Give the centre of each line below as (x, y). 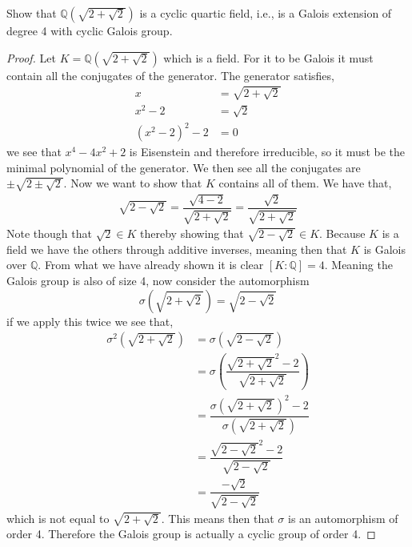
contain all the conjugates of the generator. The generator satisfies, (170, 75)
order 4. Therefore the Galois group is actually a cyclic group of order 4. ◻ (191, 534)
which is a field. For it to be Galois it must (268, 57)
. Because (342, 233)
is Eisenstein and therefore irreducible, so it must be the (267, 152)
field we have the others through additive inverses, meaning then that (177, 249)
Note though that (49, 233)
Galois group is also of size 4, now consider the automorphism (158, 280)
